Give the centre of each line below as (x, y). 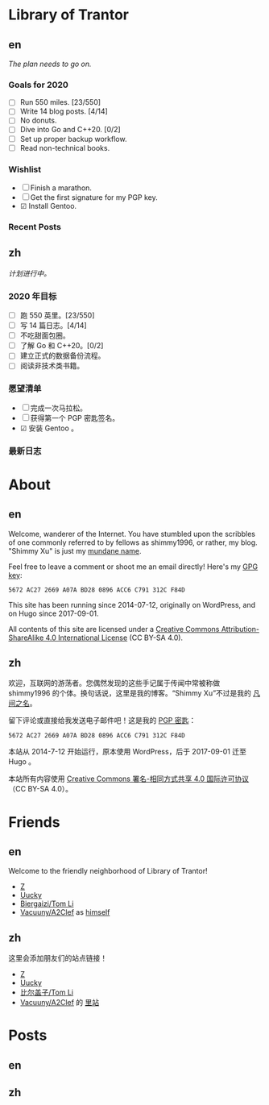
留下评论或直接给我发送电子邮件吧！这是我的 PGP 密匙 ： (102, 721)
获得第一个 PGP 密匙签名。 (74, 417)
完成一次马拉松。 (58, 408)
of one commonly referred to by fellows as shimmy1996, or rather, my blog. (133, 542)
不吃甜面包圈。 (45, 335)
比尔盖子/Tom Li (47, 992)
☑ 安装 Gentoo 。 (49, 428)
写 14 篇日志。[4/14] (53, 326)
